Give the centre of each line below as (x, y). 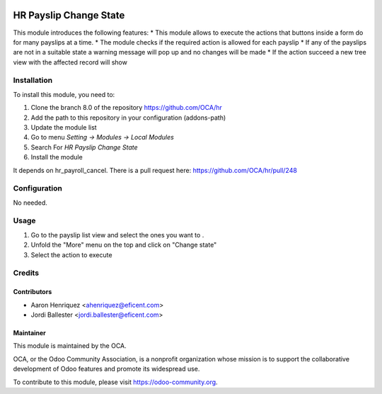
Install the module (57, 157)
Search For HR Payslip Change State (84, 147)
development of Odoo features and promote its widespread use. (106, 369)
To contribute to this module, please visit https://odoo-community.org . (116, 382)
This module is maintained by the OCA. (70, 346)
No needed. (30, 203)
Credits (26, 273)
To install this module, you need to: (64, 94)
